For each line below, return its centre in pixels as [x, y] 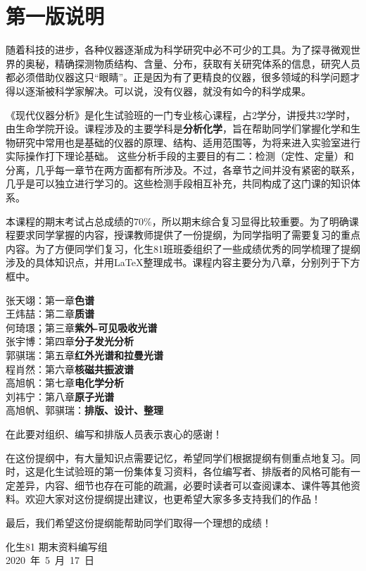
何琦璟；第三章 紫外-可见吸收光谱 [82, 327]
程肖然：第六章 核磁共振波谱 [70, 369]
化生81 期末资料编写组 [57, 546]
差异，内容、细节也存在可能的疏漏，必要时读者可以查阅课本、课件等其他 [183, 485]
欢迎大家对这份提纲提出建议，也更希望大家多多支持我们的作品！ [173, 499]
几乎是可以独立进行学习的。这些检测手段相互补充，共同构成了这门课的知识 [178, 183]
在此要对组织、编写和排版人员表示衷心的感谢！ [114, 433]
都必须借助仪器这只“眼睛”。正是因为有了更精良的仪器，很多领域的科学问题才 [183, 77]
